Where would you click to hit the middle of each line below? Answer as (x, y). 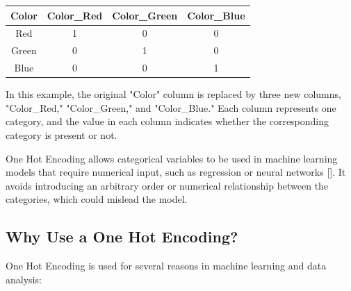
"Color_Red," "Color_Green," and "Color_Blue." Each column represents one (171, 107)
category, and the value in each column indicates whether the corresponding (168, 121)
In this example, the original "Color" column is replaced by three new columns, (173, 94)
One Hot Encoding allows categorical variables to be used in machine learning (172, 158)
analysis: (24, 279)
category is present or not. (62, 134)
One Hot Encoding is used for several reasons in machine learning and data (166, 266)
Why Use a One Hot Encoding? (122, 236)
